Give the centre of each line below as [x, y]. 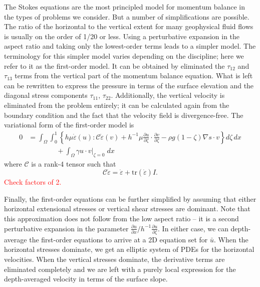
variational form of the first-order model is [69, 125]
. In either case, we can [193, 228]
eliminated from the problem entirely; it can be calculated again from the [117, 105]
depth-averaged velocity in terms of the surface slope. [86, 279]
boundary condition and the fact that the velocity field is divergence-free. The [124, 115]
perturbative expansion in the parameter [66, 228]
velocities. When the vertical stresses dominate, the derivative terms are [114, 259]
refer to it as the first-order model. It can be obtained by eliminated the [114, 65]
